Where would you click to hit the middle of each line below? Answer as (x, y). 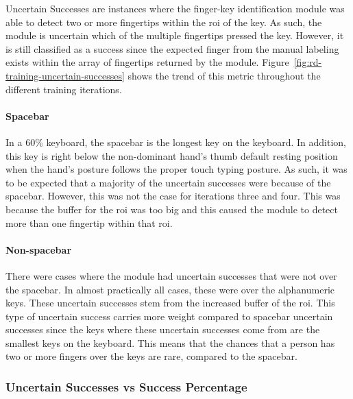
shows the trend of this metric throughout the (224, 75)
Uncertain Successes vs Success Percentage (126, 386)
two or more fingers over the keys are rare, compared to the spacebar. (151, 356)
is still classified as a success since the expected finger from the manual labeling (172, 48)
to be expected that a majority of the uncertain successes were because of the (168, 182)
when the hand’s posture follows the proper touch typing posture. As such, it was (176, 169)
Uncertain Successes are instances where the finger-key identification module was (175, 8)
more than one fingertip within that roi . (89, 222)
